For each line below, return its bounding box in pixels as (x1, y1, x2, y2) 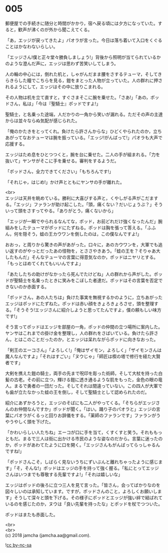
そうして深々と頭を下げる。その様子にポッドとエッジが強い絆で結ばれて (13, 494, 163, 500)
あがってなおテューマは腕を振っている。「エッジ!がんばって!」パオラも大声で (5, 134, 162, 141)
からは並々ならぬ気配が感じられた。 (5, 118, 80, 124)
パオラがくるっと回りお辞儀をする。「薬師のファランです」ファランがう (13, 412, 161, 418)
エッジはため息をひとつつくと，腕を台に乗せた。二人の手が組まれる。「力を (5, 151, 160, 157)
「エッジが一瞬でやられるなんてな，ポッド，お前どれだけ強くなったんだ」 (5, 218, 158, 224)
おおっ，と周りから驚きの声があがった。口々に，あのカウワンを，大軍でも (5, 242, 158, 248)
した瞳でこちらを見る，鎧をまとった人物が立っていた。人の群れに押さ (18, 77, 162, 83)
